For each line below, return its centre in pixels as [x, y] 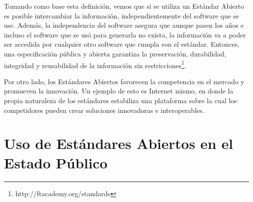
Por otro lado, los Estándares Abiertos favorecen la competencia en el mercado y [124, 81]
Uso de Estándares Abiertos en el [118, 143]
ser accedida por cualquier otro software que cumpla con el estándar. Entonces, [122, 44]
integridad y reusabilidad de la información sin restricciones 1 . [95, 64]
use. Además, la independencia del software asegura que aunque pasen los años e [124, 25]
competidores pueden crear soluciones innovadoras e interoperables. [104, 110]
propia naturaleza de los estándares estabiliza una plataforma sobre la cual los [120, 100]
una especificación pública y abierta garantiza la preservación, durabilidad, [115, 53]
